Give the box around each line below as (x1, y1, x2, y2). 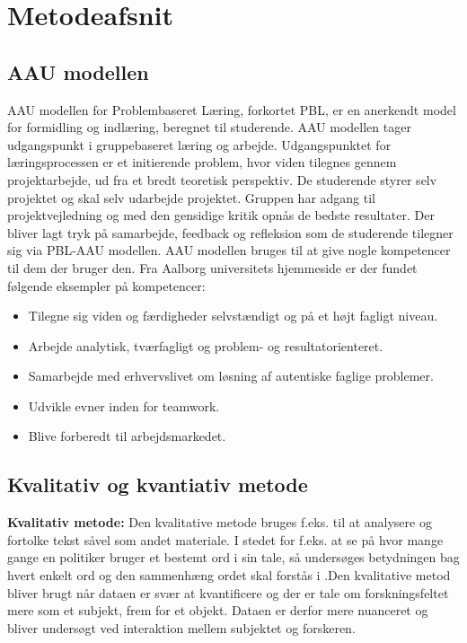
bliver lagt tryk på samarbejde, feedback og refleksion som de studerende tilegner (7, 223, 454, 242)
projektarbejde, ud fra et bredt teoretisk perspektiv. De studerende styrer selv (7, 170, 437, 189)
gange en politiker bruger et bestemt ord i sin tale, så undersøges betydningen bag (7, 548, 460, 567)
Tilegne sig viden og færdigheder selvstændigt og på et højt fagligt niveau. (28, 306, 438, 325)
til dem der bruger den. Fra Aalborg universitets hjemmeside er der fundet (7, 258, 418, 277)
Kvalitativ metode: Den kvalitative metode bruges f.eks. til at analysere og (7, 513, 432, 532)
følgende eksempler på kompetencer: (7, 276, 206, 295)
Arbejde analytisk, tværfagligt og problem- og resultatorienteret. (28, 336, 383, 355)
